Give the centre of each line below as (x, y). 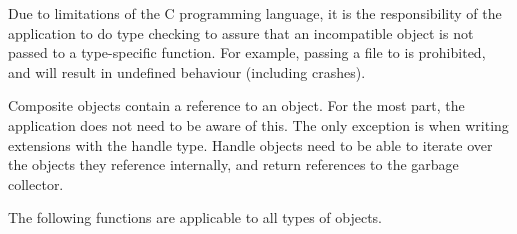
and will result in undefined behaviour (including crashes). (187, 71)
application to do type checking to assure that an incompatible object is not (241, 32)
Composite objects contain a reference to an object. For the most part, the (236, 105)
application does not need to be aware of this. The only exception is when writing (258, 124)
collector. (36, 183)
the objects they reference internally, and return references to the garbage (233, 164)
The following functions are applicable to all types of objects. (195, 217)
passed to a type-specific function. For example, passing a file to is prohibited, (247, 52)
